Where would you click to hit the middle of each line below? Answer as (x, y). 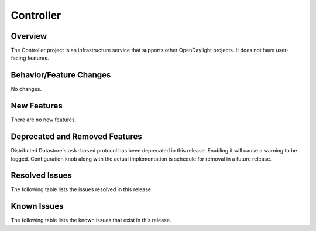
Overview (29, 36)
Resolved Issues (42, 176)
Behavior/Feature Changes (61, 75)
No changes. (26, 89)
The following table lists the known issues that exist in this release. (91, 220)
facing (18, 58)
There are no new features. (44, 120)
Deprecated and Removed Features (77, 137)
